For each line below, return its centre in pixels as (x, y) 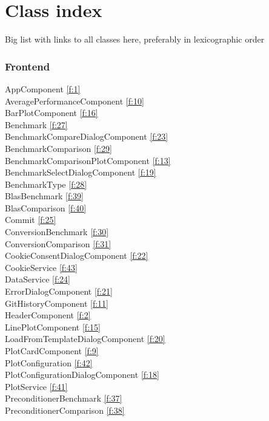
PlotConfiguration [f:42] (49, 362)
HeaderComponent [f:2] (48, 315)
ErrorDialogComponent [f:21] (59, 291)
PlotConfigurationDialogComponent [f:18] (82, 375)
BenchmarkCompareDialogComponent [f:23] (87, 136)
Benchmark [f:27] (36, 124)
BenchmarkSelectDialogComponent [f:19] (81, 172)
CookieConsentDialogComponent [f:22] (77, 255)
